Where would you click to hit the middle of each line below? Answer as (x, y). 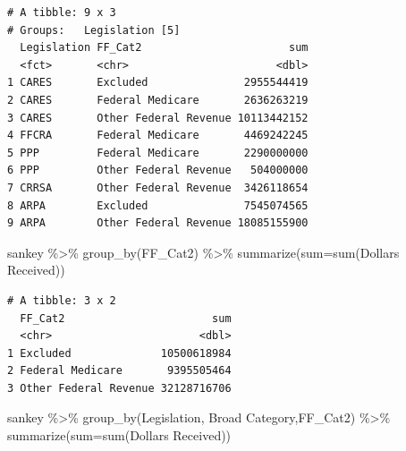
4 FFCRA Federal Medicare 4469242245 (158, 136)
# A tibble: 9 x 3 (62, 13)
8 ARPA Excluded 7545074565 (158, 205)
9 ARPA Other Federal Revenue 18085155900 (158, 223)
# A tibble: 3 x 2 (62, 300)
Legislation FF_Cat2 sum (164, 48)
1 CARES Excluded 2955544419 (158, 83)
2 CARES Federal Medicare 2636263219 (158, 100)
